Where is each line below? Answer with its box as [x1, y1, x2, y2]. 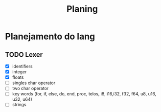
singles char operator [12, 80, 56, 86]
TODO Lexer [5, 50, 43, 59]
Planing [66, 3, 98, 15]
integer [12, 69, 27, 75]
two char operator [12, 86, 49, 91]
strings [12, 102, 26, 108]
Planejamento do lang [5, 31, 95, 42]
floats [12, 74, 24, 80]
